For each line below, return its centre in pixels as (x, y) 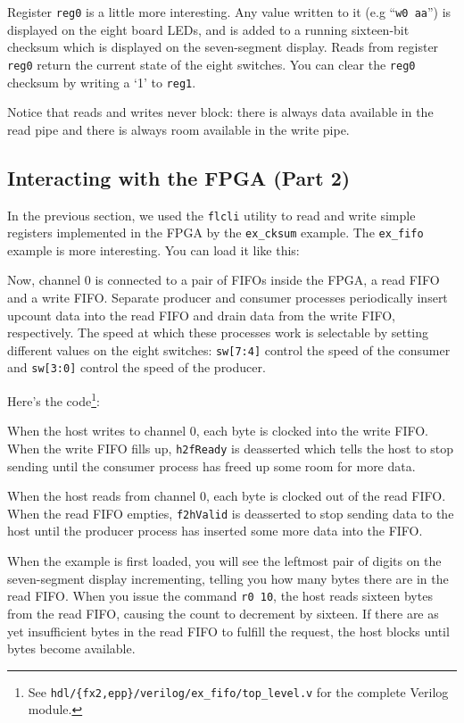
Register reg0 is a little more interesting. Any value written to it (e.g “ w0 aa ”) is (229, 12)
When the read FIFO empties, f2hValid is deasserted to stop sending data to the (231, 513)
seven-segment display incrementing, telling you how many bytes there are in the (228, 578)
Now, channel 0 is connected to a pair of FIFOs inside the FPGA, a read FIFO (224, 280)
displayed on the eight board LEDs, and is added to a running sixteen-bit (208, 29)
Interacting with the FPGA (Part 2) (179, 177)
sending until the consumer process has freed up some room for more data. (211, 465)
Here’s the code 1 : (54, 399)
